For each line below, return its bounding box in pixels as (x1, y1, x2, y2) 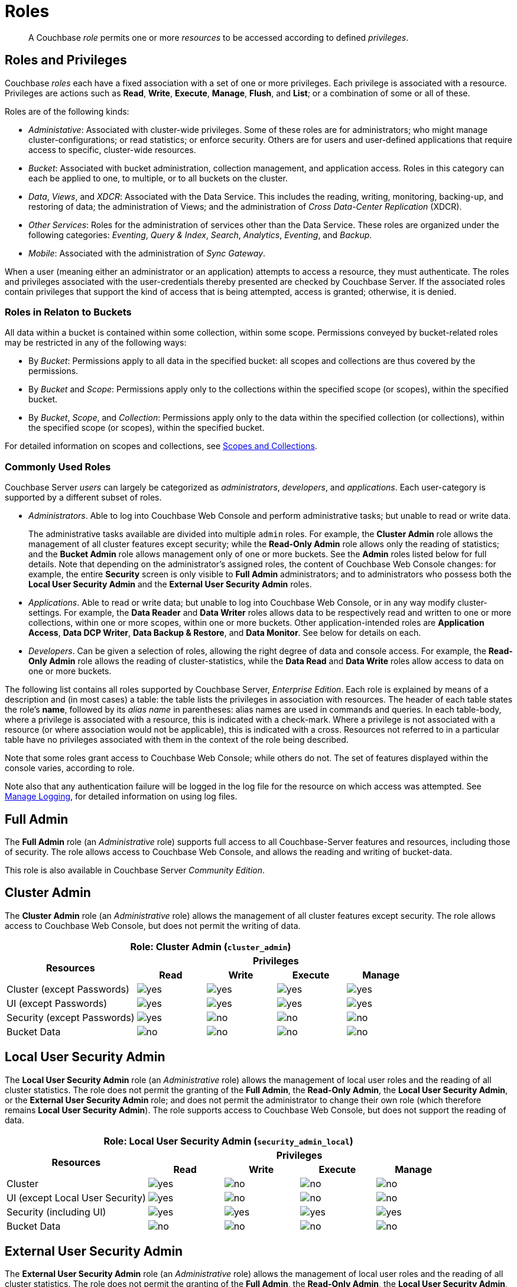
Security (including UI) (6, 1205, 106, 1218)
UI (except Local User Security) (6, 1191, 146, 1204)
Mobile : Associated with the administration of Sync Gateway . (28, 248, 266, 258)
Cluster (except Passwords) (6, 983, 129, 995)
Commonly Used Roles (5, 460, 111, 473)
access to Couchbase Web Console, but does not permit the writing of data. (5, 920, 301, 931)
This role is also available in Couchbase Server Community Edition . (5, 864, 265, 875)
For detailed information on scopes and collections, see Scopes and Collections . (5, 441, 317, 451)
